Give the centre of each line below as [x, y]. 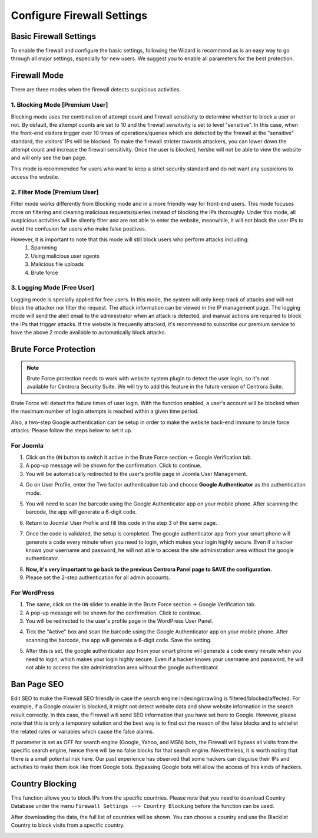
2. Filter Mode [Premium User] [55, 192]
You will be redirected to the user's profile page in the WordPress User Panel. [119, 621]
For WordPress [33, 593]
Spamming [44, 248]
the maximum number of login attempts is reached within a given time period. [105, 411]
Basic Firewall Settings [54, 36]
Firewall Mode [37, 76]
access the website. [35, 177]
